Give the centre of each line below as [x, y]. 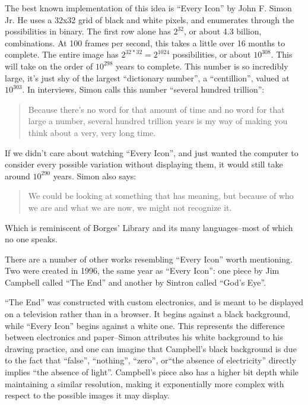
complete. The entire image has [62, 54]
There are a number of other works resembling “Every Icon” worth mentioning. [149, 259]
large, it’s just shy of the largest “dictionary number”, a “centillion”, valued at [147, 77]
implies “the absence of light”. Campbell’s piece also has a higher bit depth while [152, 372]
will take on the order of [49, 66]
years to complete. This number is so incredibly [202, 66]
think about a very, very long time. [92, 132]
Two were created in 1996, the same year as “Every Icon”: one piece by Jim [142, 270]
